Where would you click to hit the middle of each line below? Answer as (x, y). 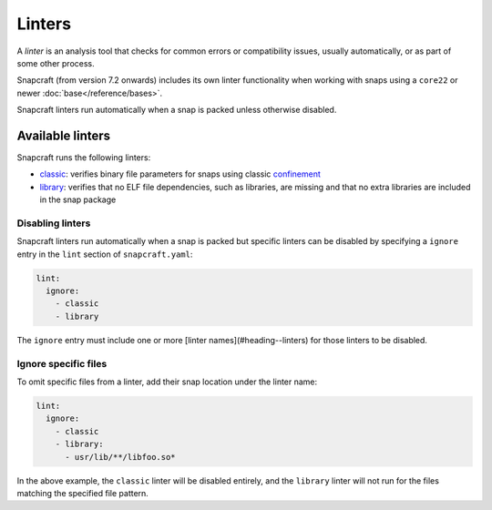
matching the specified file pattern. (83, 493)
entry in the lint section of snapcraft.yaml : (105, 254)
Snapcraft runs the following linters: (84, 158)
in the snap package (78, 199)
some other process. (56, 63)
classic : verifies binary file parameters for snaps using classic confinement (180, 174)
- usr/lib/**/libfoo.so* (121, 457)
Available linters (64, 135)
